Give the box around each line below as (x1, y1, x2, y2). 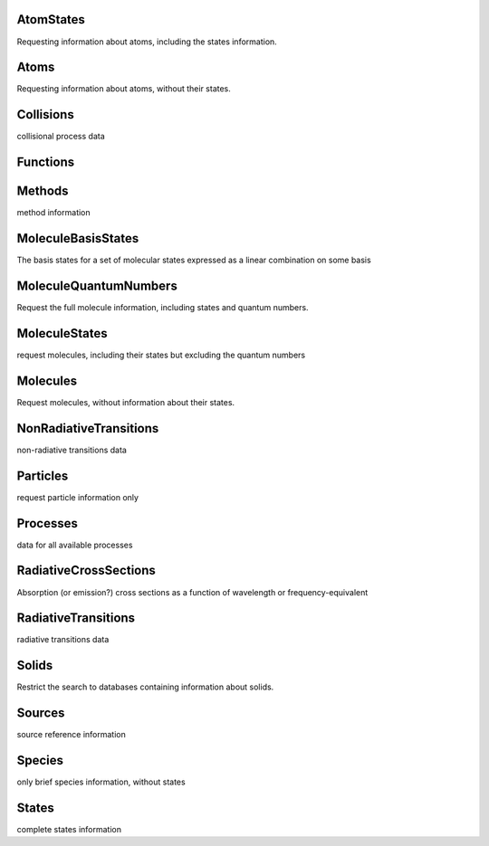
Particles (16, 468, 69, 483)
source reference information (16, 729, 126, 740)
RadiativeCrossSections (16, 563, 156, 578)
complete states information (16, 824, 122, 835)
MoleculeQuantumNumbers (16, 278, 178, 293)
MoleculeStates (16, 326, 108, 341)
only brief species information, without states (16, 776, 186, 787)
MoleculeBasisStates (16, 231, 139, 246)
